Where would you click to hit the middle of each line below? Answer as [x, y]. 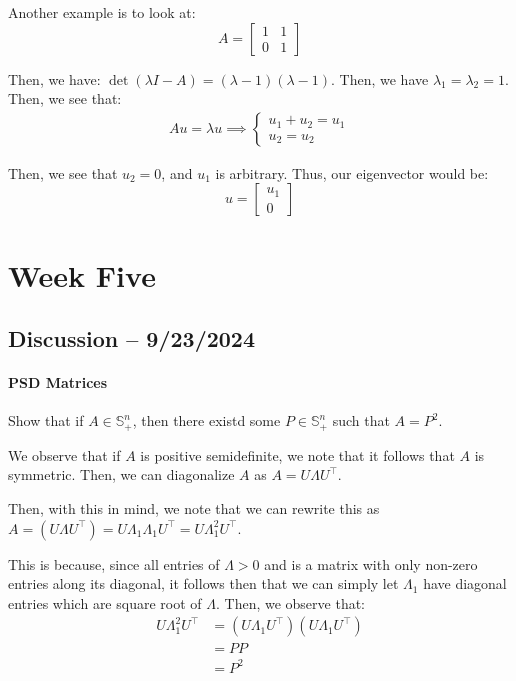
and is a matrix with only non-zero [371, 563]
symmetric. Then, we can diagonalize [121, 474]
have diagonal [465, 583]
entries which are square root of [105, 602]
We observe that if [64, 454]
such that [361, 420]
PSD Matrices [58, 382]
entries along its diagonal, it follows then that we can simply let [203, 583]
